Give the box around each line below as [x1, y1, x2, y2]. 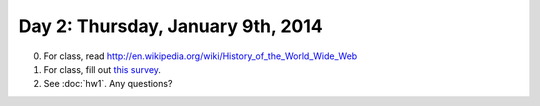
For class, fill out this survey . [43, 63, 162, 75]
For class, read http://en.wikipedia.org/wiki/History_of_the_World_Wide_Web [43, 50, 358, 62]
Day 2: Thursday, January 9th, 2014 [18, 15, 324, 37]
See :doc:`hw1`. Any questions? [43, 78, 173, 90]
